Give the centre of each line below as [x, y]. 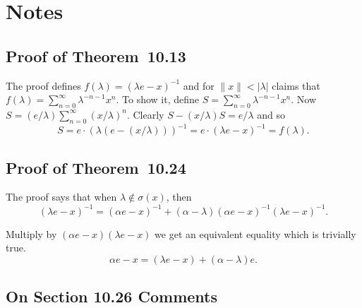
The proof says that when [61, 197]
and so [271, 114]
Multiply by [31, 233]
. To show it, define [157, 99]
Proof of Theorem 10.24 [96, 167]
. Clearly [145, 114]
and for [199, 85]
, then [179, 197]
